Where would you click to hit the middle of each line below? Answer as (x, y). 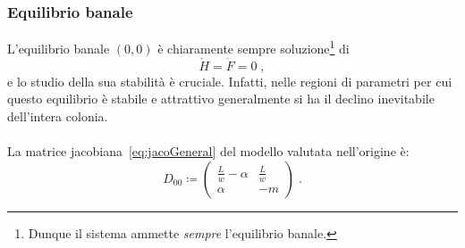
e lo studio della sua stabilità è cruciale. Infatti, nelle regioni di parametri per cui (230, 81)
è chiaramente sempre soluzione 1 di (254, 47)
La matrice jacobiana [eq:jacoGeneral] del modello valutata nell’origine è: (208, 151)
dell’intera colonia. (58, 116)
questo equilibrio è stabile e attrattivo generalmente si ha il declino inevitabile (221, 99)
